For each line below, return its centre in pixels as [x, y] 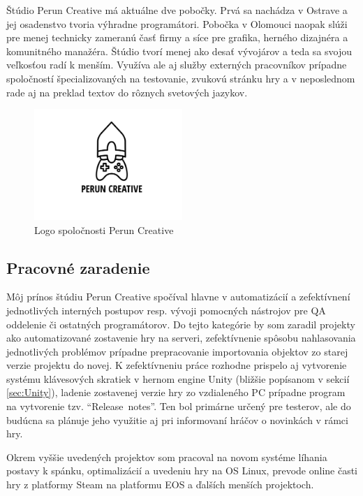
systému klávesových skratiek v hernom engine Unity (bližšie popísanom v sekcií [178, 378]
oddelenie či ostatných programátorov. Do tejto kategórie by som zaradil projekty [181, 324]
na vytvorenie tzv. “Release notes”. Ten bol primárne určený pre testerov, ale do [179, 406]
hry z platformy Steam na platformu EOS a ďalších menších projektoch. [160, 484]
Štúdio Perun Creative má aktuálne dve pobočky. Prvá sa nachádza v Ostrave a [177, 10]
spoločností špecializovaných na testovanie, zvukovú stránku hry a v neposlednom [181, 78]
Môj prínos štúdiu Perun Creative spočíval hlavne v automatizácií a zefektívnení [178, 297]
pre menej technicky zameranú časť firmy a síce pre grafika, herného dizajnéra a [177, 37]
